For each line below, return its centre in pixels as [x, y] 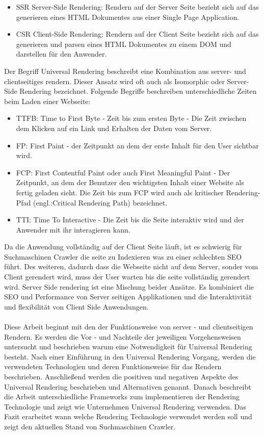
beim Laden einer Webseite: [47, 101]
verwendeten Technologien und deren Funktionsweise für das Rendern [113, 366]
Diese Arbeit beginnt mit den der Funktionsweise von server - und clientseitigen [129, 327]
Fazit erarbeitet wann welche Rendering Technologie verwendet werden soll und [128, 416]
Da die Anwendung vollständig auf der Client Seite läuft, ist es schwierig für [123, 247]
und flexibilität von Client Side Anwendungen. [76, 306]
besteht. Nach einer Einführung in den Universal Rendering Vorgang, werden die [130, 356]
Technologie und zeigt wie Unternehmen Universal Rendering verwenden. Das [125, 406]
